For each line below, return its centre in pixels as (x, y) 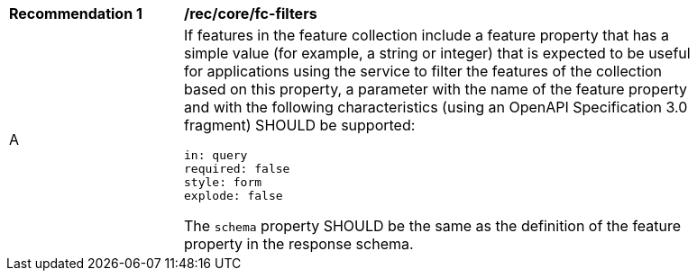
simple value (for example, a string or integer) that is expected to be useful (437, 53)
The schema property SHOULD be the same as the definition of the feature (433, 226)
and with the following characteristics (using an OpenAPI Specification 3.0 (436, 107)
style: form (223, 182)
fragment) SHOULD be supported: (300, 125)
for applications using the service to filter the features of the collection (423, 71)
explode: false (234, 196)
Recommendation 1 (76, 13)
